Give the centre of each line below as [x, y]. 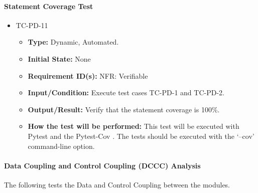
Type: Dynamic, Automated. [73, 42]
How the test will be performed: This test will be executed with [134, 126]
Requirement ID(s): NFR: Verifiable [88, 75]
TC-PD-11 [32, 25]
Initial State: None [59, 58]
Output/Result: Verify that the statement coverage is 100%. [124, 109]
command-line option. [61, 146]
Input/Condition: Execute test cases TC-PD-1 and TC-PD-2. [126, 92]
